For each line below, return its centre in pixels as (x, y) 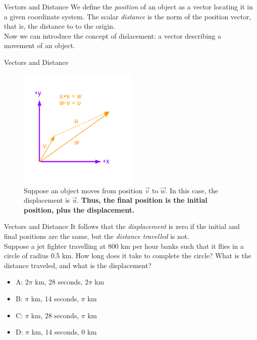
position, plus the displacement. (79, 209)
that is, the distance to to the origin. (60, 26)
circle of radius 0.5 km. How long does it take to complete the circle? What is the (128, 255)
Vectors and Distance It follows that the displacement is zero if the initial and (122, 226)
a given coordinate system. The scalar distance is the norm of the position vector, (128, 16)
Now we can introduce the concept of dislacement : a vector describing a (113, 35)
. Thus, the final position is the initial (142, 200)
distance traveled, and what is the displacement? (78, 265)
